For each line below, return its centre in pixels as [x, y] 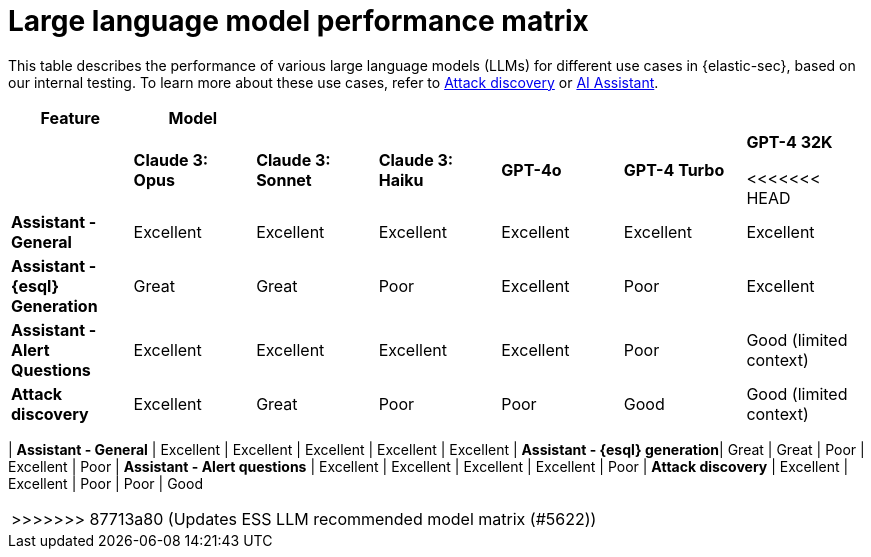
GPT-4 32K [789, 141]
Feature [70, 117]
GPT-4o [531, 169]
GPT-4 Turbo [674, 169]
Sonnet [284, 179]
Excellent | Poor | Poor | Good [105, 483]
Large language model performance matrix [298, 21]
